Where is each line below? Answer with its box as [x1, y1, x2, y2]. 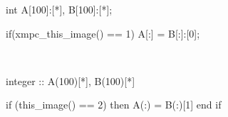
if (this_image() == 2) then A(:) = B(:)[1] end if [6, 97, 222, 112]
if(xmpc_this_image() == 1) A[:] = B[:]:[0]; [6, 26, 200, 40]
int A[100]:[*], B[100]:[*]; [6, 2, 113, 16]
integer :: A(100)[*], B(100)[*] [6, 73, 135, 88]
